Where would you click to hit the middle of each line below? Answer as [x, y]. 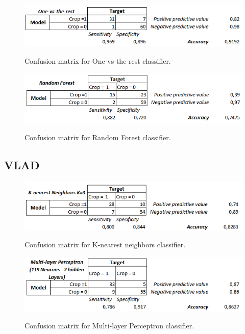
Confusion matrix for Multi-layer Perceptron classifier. [109, 326]
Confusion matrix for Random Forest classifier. [98, 137]
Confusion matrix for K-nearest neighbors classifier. [105, 245]
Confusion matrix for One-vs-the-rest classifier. [98, 60]
